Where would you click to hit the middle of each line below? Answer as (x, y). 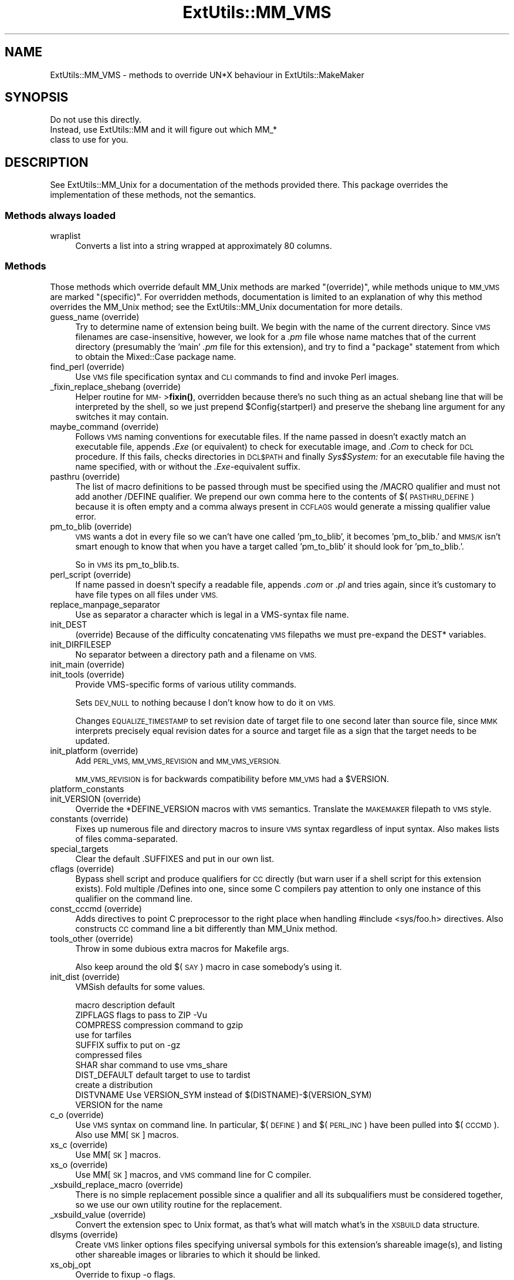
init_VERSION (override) (96, 799)
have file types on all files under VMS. (147, 594)
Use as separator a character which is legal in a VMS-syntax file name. (212, 614)
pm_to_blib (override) (91, 526)
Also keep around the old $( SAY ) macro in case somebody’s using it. (209, 966)
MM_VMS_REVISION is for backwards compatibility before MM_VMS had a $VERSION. (232, 779)
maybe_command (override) (104, 426)
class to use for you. (89, 140)
